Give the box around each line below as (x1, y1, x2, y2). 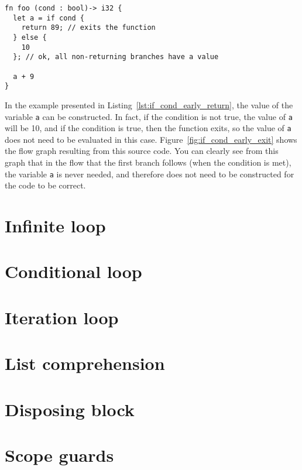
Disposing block (5, 397, 135, 421)
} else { (13, 33, 47, 42)
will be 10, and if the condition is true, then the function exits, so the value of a (5, 122, 291, 134)
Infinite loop (5, 214, 106, 238)
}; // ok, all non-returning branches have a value (13, 53, 219, 61)
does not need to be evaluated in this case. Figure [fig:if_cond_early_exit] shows (5, 133, 297, 145)
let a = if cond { (13, 13, 85, 22)
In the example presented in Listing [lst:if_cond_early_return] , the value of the (5, 98, 293, 111)
